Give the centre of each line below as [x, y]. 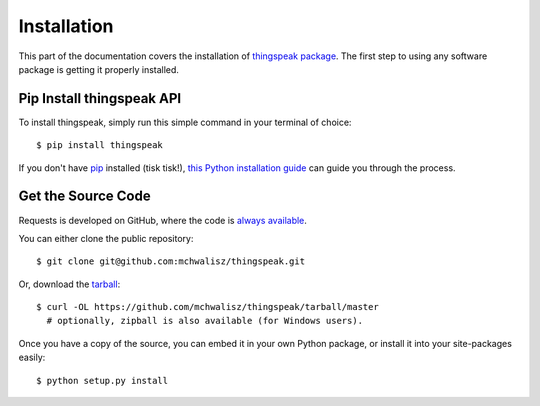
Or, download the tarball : [69, 284]
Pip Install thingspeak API [100, 98]
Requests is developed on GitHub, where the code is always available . [162, 220]
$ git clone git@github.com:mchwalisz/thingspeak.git [170, 261]
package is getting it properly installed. [99, 69]
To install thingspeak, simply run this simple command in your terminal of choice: [185, 122]
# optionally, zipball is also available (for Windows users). [205, 321]
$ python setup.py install [102, 380]
